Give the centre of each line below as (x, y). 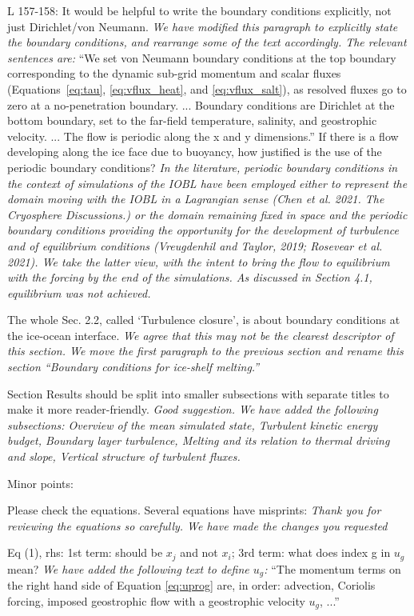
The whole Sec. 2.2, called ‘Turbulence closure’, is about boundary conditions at (204, 320)
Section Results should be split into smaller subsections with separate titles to (198, 393)
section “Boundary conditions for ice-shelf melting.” (133, 367)
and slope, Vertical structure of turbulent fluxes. (124, 456)
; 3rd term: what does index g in (311, 552)
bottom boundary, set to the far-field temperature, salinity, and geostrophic (192, 120)
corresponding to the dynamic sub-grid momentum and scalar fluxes (174, 73)
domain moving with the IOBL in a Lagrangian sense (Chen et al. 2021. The (196, 199)
